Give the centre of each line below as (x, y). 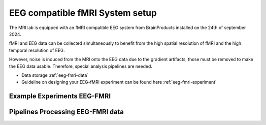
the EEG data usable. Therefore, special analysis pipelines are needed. (81, 66)
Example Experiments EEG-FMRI (60, 96)
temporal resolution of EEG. (37, 50)
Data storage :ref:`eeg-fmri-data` (55, 75)
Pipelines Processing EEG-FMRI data (66, 112)
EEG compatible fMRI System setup (83, 13)
